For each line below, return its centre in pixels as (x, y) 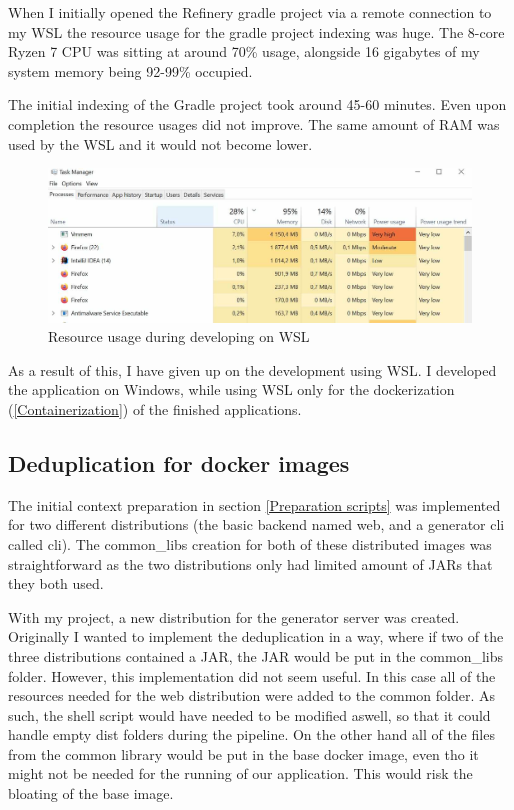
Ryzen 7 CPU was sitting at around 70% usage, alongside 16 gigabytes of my (244, 51)
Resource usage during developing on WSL (179, 336)
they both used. (56, 583)
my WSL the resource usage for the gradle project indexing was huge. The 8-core (256, 31)
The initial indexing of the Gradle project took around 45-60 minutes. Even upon (257, 104)
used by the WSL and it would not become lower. (160, 143)
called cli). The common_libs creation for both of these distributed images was (250, 543)
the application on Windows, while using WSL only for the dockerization (231, 389)
